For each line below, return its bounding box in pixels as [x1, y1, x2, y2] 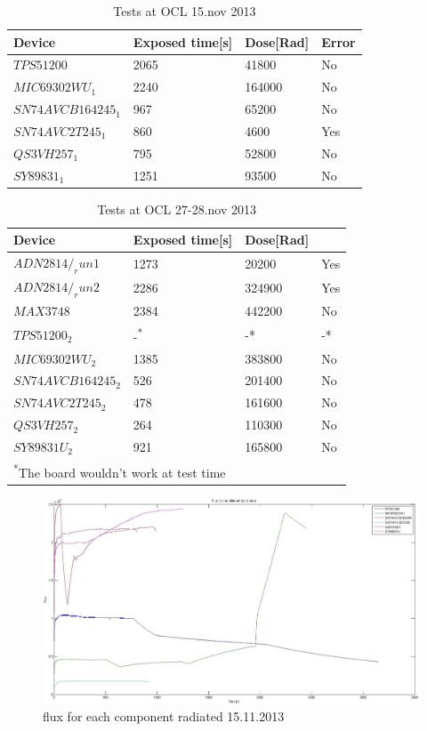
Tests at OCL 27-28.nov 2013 [97, 199, 257, 218]
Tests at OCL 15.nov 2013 [113, 2, 256, 20]
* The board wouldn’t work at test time [13, 460, 226, 481]
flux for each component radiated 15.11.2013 [43, 707, 285, 726]
